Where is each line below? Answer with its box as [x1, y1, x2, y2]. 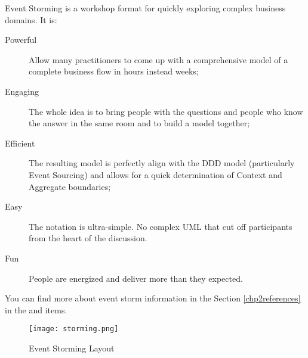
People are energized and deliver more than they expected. [29, 272, 243, 284]
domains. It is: [5, 13, 57, 26]
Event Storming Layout [29, 341, 115, 354]
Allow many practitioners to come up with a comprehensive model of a [29, 53, 288, 66]
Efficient [5, 136, 35, 149]
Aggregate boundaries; [29, 180, 111, 192]
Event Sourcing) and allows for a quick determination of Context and [29, 168, 282, 180]
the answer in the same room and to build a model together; [29, 117, 250, 129]
